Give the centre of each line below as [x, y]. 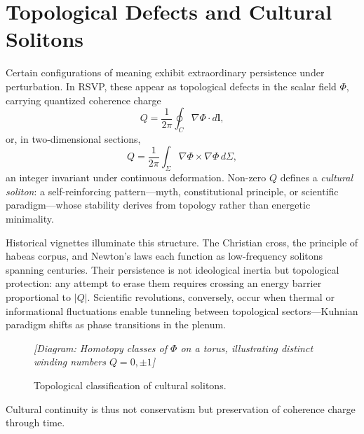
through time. [35, 422]
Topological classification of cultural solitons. [130, 385]
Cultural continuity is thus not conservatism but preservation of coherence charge [181, 408]
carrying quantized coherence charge [83, 100]
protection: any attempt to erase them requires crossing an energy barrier [164, 283]
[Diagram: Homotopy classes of [101, 348]
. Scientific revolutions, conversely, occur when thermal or [211, 297]
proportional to [39, 297]
